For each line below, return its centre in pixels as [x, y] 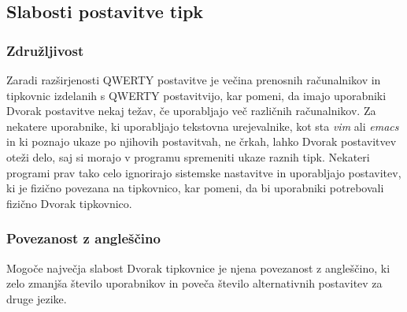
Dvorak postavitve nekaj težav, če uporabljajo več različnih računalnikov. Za [191, 111]
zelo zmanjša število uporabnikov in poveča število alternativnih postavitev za [194, 283]
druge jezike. [37, 298]
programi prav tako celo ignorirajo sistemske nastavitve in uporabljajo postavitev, [204, 172]
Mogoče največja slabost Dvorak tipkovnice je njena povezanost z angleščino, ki [198, 267]
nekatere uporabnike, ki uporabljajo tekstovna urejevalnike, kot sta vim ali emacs [203, 126]
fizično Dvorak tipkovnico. [69, 203]
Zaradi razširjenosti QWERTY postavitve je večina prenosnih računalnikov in [194, 80]
